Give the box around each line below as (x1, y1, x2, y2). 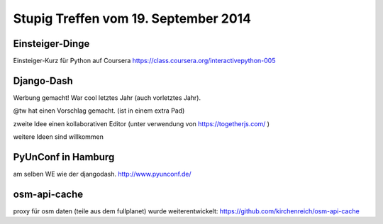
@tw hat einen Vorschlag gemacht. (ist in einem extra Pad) (13, 106, 185, 115)
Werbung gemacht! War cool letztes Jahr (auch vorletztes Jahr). (13, 93, 201, 102)
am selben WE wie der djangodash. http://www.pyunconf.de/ (13, 170, 191, 179)
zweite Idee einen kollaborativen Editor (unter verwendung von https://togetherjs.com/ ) (13, 119, 270, 128)
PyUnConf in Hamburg (13, 151, 115, 163)
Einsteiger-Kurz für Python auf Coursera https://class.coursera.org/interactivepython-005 (13, 57, 276, 65)
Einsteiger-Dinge (13, 38, 90, 50)
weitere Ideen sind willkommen (13, 133, 104, 141)
